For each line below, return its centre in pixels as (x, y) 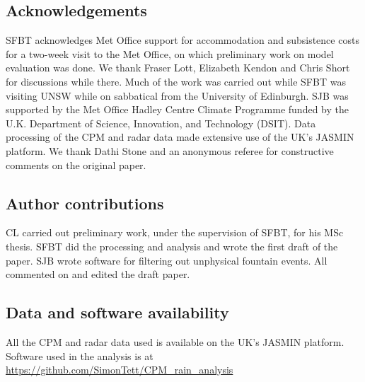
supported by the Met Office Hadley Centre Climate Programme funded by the (177, 109)
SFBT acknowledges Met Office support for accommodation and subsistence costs (182, 40)
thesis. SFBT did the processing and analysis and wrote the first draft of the (172, 246)
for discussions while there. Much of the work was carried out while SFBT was (176, 81)
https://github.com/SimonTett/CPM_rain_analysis (120, 370)
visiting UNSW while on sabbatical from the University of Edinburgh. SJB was (177, 95)
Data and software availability (117, 312)
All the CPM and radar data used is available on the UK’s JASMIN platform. (175, 341)
